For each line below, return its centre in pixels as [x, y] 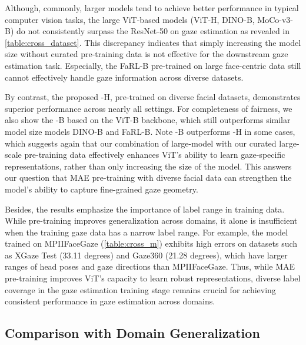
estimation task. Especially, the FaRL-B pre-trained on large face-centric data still [153, 65]
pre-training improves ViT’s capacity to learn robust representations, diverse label [153, 278]
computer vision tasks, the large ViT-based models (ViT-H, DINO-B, [130, 19]
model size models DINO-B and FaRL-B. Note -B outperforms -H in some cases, [150, 131]
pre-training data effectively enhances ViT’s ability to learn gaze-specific [155, 155]
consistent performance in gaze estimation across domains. [110, 301]
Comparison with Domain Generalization [132, 333]
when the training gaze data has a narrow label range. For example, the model [147, 232]
